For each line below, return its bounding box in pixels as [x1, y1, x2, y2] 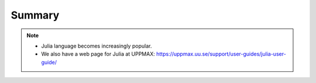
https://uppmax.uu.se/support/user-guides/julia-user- [156, 50, 286, 57]
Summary [11, 9, 60, 21]
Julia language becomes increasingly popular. [41, 42, 152, 49]
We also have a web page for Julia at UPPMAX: [41, 50, 155, 57]
